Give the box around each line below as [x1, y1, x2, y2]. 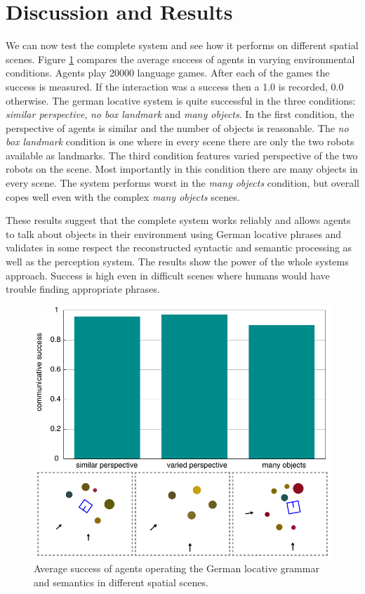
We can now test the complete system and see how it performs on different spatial [6, 38, 359, 53]
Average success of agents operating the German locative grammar [34, 560, 319, 575]
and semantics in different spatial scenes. [34, 574, 208, 589]
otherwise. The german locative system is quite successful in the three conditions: [6, 93, 356, 107]
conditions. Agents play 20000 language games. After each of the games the [6, 65, 330, 80]
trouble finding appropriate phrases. [6, 282, 160, 296]
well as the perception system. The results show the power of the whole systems [6, 254, 349, 269]
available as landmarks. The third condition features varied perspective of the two [6, 147, 358, 162]
